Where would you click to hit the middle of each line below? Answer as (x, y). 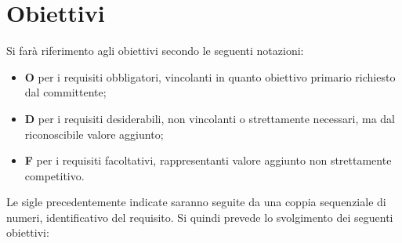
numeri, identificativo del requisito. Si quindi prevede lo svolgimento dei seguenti (200, 217)
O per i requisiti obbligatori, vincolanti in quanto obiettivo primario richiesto (210, 76)
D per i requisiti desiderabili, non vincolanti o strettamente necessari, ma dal (210, 118)
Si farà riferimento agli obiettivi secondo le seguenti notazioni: (155, 51)
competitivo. (54, 175)
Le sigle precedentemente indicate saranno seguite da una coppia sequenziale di (196, 202)
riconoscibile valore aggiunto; (94, 134)
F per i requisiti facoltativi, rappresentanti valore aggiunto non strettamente (208, 160)
